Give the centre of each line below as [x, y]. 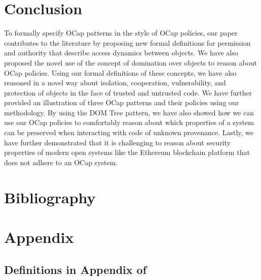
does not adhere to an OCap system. [61, 162]
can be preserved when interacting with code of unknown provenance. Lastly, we [129, 132]
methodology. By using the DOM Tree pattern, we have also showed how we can [129, 112]
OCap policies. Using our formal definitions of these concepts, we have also [120, 72]
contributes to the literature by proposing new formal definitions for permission [127, 42]
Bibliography [50, 197]
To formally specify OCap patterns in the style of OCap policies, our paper [121, 33]
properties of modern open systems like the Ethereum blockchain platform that [127, 152]
